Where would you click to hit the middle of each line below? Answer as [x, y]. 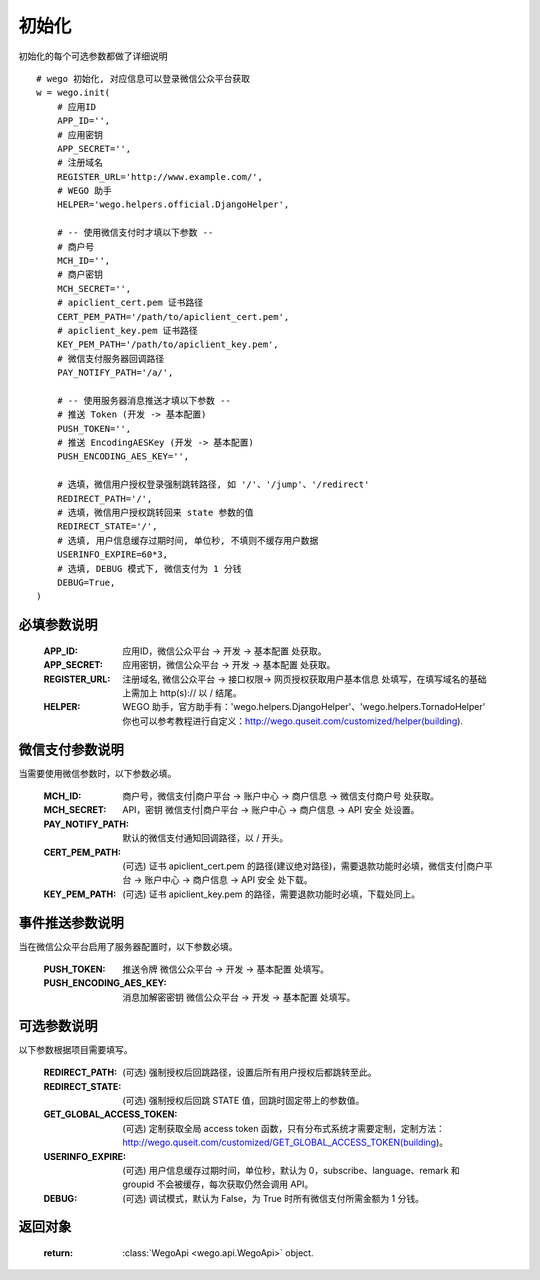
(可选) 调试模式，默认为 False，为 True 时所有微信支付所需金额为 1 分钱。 [273, 1198]
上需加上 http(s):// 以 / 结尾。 [182, 692]
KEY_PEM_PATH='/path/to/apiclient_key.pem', [167, 344]
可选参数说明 [58, 1025]
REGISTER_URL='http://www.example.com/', [160, 176]
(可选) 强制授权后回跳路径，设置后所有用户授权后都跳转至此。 [249, 1072]
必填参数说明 [58, 625]
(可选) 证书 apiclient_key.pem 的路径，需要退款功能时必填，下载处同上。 [271, 894]
